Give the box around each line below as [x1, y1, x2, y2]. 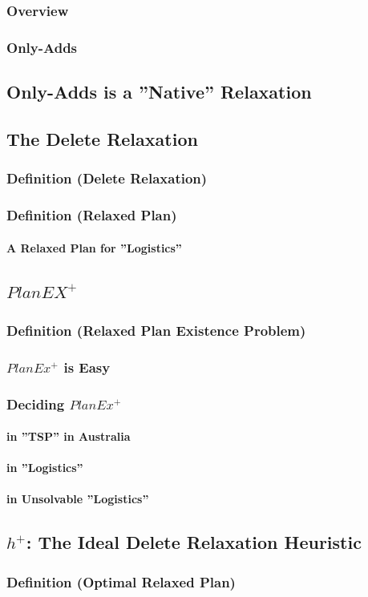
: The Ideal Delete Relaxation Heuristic [26, 530, 362, 555]
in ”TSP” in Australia [6, 428, 131, 445]
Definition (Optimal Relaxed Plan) [6, 571, 236, 591]
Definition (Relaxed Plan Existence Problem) [6, 320, 306, 340]
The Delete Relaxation [6, 126, 198, 151]
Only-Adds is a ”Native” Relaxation [6, 79, 312, 104]
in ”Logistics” [6, 459, 83, 476]
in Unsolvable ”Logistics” [6, 490, 149, 507]
